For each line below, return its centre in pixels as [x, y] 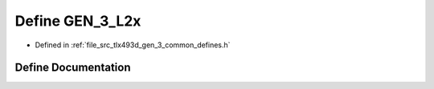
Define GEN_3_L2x [78, 21]
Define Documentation [73, 68]
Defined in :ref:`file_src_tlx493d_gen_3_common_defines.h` [133, 45]
